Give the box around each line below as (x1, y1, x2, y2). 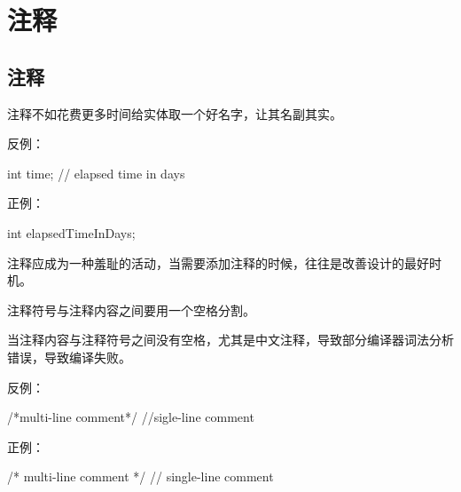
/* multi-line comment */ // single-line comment (7, 467, 274, 486)
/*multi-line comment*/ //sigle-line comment (7, 408, 254, 426)
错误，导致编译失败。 (7, 347, 131, 366)
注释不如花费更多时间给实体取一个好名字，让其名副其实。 (7, 104, 342, 123)
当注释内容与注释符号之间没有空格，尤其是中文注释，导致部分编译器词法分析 (7, 330, 454, 349)
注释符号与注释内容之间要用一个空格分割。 (7, 300, 255, 319)
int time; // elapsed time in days (7, 163, 185, 182)
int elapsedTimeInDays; (7, 223, 136, 242)
